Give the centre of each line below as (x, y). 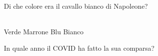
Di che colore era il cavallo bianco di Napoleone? (76, 6)
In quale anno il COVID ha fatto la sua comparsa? (79, 48)
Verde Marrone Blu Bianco (44, 32)
